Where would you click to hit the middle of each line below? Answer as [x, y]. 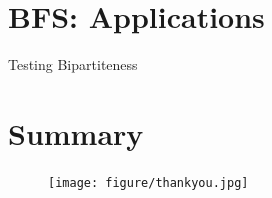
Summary [76, 132]
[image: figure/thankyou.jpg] [148, 182]
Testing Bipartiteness [73, 64]
